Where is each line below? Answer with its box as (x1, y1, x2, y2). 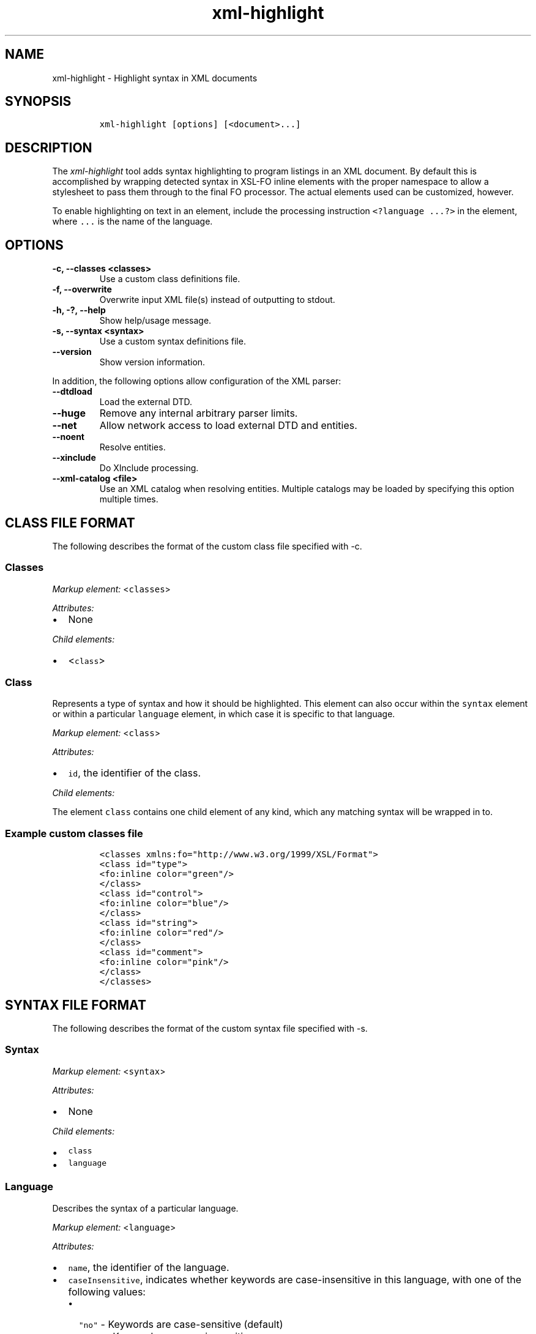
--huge (52, 407, 86, 420)
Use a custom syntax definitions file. (99, 336, 246, 347)
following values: (68, 1285, 146, 1298)
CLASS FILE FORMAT (5, 515, 135, 531)
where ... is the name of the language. (52, 216, 213, 227)
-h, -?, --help (52, 305, 106, 316)
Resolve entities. (99, 442, 166, 453)
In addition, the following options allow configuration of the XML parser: (52, 376, 341, 387)
